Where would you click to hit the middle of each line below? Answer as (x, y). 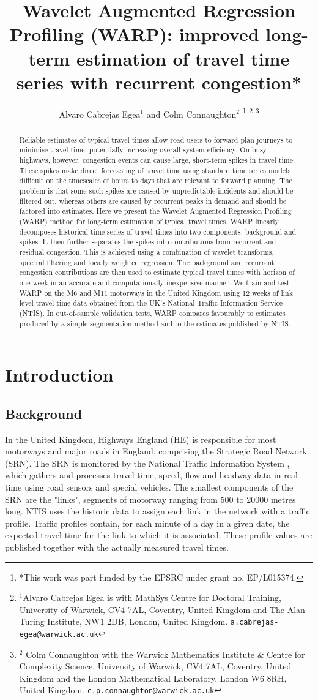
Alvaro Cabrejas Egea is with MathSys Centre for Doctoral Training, (152, 597)
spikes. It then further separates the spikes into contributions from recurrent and (148, 242)
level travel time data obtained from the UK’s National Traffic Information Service (151, 303)
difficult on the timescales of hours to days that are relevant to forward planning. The (156, 180)
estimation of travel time (183, 58)
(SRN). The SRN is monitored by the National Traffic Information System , (147, 463)
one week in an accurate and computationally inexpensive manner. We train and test (154, 282)
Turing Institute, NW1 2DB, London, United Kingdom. (124, 621)
